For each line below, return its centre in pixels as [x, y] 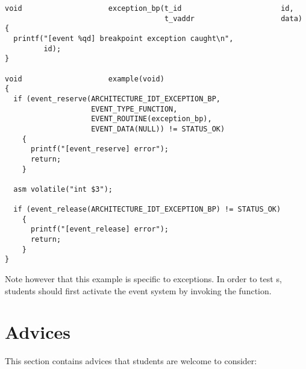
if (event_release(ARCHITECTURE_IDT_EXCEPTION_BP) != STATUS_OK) [147, 210]
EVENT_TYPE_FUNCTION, [134, 109]
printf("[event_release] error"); [100, 229]
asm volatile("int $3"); [63, 189]
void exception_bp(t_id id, [149, 8]
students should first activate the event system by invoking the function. [138, 290]
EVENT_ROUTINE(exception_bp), [151, 119]
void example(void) [85, 79]
